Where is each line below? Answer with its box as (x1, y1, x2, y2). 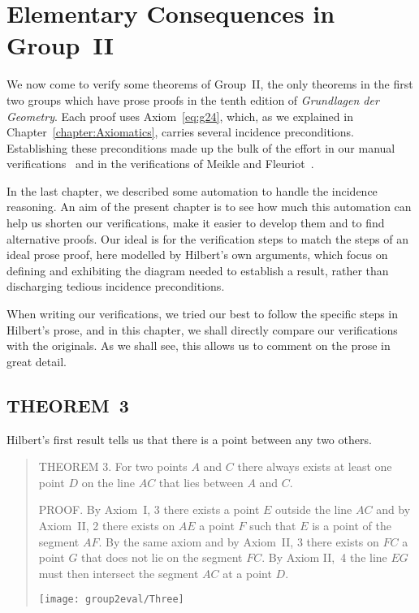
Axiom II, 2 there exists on (38, 516, 175, 533)
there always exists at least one (237, 458, 392, 475)
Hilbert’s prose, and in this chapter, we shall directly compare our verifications (6, 321, 398, 338)
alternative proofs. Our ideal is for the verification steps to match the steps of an (6, 230, 408, 247)
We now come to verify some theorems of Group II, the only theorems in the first (6, 76, 413, 93)
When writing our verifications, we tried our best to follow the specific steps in (6, 305, 399, 322)
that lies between (158, 473, 244, 490)
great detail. (6, 352, 67, 369)
